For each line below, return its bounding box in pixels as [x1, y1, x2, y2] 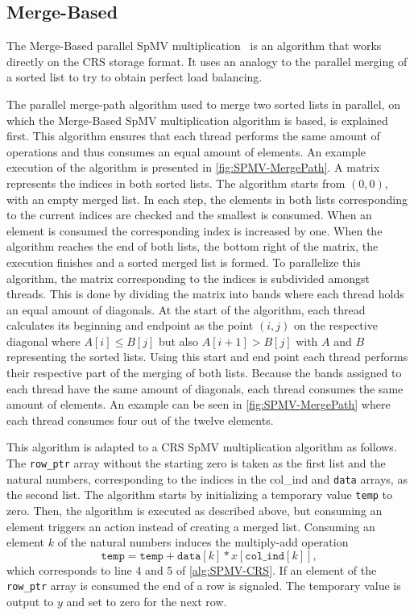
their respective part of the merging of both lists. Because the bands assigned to [6, 364, 402, 381]
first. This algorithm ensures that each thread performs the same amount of [6, 127, 380, 144]
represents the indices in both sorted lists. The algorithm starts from [6, 174, 346, 191]
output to [6, 593, 54, 610]
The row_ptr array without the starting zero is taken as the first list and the [6, 455, 386, 472]
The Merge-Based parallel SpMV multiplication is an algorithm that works [6, 37, 382, 54]
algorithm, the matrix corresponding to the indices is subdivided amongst [6, 269, 370, 286]
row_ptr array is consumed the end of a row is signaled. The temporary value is [6, 577, 401, 594]
